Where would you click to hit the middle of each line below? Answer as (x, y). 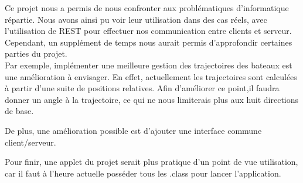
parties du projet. (36, 53)
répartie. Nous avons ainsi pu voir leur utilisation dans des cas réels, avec (136, 19)
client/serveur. (30, 142)
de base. (19, 111)
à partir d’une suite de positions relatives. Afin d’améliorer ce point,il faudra (142, 88)
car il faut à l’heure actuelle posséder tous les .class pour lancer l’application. (143, 173)
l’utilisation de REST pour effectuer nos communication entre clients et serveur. (148, 31)
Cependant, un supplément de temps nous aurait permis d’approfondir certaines (149, 42)
